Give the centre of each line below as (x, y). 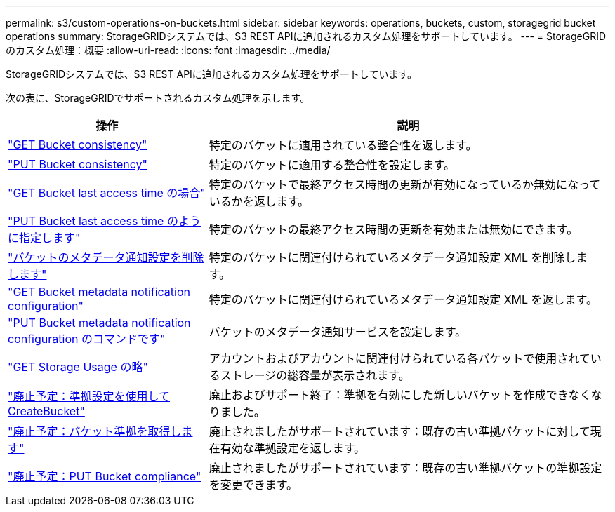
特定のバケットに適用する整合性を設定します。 (332, 165)
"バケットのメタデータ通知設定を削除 (106, 257)
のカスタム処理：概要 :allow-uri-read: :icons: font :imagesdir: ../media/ (168, 50)
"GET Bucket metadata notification (99, 292)
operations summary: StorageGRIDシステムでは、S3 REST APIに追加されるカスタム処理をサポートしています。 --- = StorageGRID (306, 36)
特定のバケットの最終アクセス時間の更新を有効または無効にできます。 (394, 229)
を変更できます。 (253, 485)
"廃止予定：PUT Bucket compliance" (105, 476)
